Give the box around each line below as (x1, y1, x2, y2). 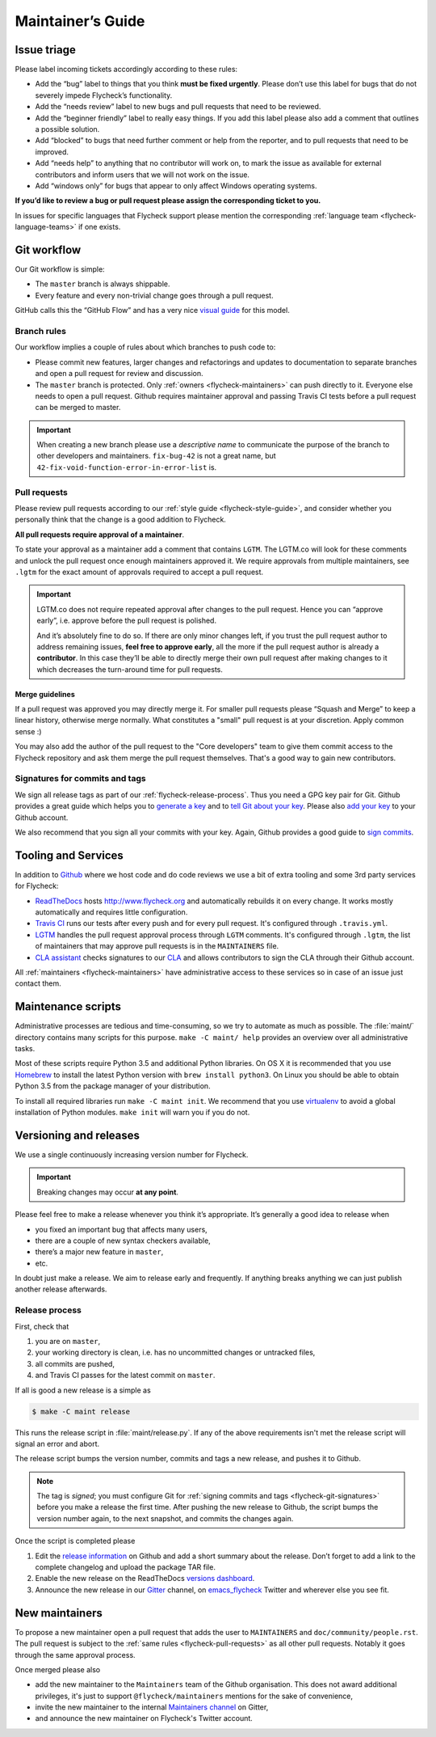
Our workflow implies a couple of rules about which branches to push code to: (15, 342, 276, 352)
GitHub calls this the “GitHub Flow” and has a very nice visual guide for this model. (15, 306, 290, 315)
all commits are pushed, (35, 1359, 115, 1368)
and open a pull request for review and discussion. (35, 369, 203, 378)
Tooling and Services (15, 848, 124, 862)
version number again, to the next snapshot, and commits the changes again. (36, 1513, 294, 1524)
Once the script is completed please (15, 1536, 136, 1546)
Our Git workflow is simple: (15, 264, 105, 274)
